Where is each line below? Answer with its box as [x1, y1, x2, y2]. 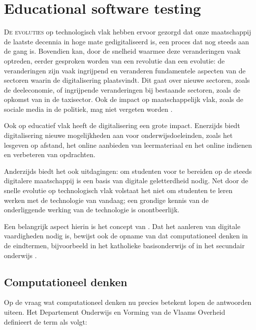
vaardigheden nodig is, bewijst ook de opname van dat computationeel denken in [4, 231, 248, 241]
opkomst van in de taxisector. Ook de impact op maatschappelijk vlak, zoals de [4, 94, 244, 104]
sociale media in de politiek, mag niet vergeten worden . [4, 103, 173, 114]
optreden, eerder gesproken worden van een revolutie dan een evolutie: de [4, 55, 225, 66]
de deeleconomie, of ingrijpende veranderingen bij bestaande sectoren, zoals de [4, 84, 240, 95]
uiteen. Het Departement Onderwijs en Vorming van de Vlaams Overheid [4, 306, 225, 317]
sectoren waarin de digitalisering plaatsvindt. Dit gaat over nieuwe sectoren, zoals [4, 75, 250, 85]
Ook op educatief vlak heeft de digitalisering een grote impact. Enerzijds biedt [4, 120, 240, 131]
